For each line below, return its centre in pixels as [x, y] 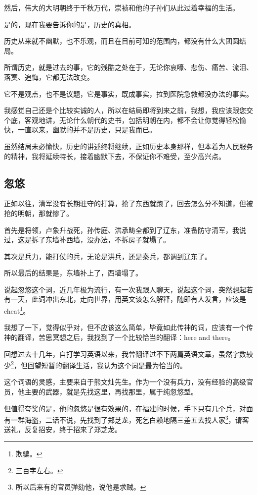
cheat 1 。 [17, 310]
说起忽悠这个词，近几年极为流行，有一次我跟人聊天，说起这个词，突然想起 [125, 289]
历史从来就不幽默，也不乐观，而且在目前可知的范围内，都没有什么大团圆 [122, 41]
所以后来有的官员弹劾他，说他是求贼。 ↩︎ [81, 487]
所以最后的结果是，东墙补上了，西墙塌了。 [73, 273]
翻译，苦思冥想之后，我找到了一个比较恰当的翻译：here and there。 [126, 337]
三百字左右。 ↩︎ [39, 470]
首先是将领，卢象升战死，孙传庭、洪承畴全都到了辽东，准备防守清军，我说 [125, 230]
